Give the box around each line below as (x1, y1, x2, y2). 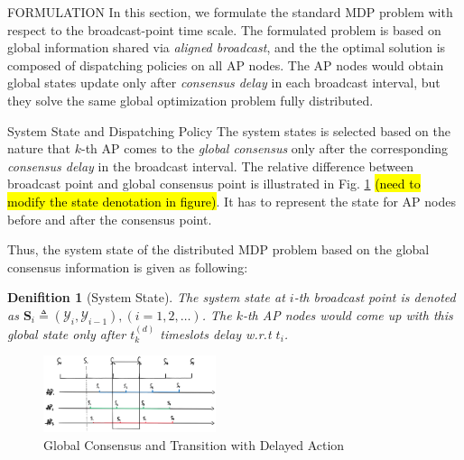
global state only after (7, 324, 126, 343)
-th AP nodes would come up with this (242, 305, 453, 324)
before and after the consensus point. (7, 209, 212, 228)
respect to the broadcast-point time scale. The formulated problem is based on (7, 20, 441, 39)
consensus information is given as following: (7, 257, 248, 276)
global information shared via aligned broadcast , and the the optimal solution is (7, 38, 446, 57)
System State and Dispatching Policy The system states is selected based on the (7, 121, 451, 140)
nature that (7, 139, 71, 158)
